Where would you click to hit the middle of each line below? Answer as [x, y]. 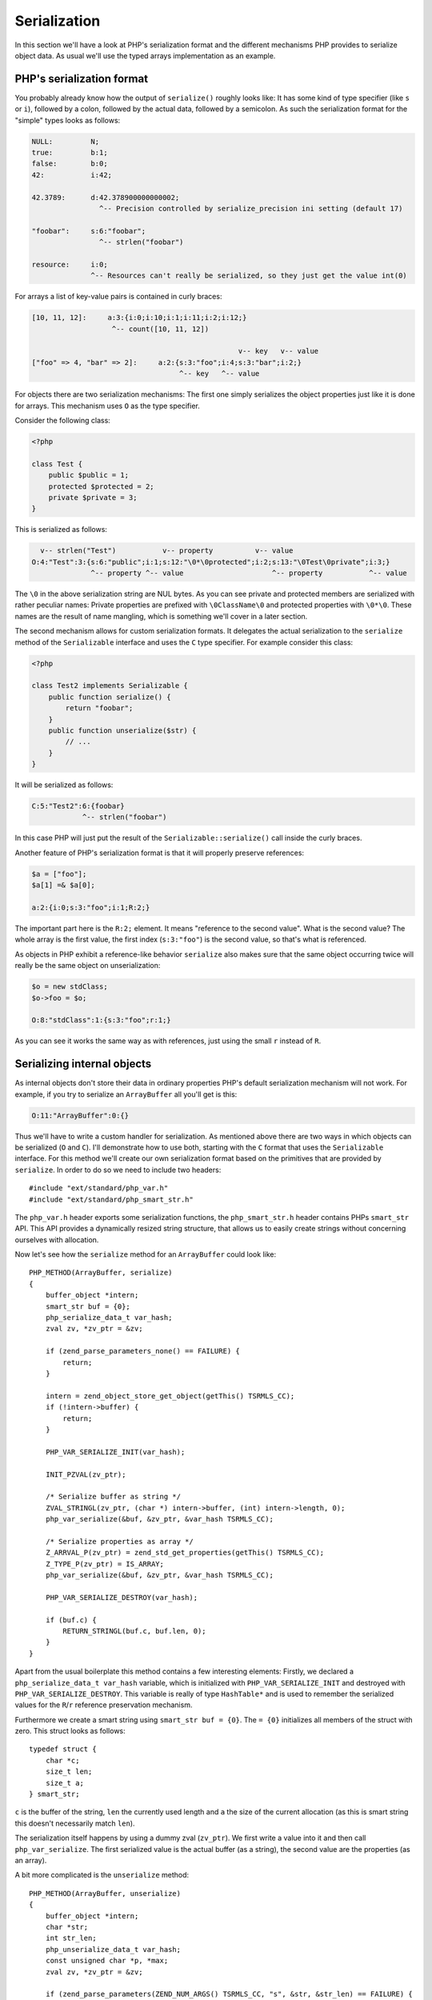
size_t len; [69, 1772]
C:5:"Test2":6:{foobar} [78, 806]
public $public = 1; [89, 475]
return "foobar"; [99, 708]
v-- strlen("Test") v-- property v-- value [167, 551]
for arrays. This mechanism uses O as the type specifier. [107, 406]
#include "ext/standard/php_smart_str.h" [111, 1199]
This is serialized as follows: [61, 530]
